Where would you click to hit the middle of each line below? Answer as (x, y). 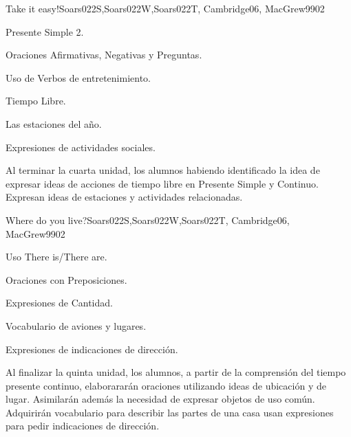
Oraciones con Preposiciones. (66, 279)
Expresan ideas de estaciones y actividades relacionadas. (124, 197)
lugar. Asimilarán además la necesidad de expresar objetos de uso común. (160, 399)
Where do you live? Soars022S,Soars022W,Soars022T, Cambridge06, (148, 220)
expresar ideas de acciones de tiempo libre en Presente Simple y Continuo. (162, 183)
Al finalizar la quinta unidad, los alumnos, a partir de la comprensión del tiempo (176, 372)
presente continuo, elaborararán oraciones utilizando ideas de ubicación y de (166, 385)
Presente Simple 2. (45, 31)
